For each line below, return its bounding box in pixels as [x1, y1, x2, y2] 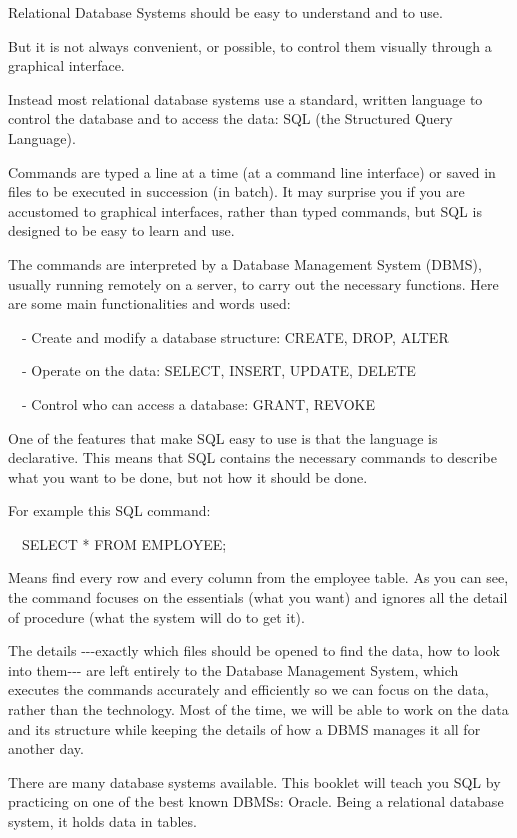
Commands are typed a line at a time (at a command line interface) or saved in [8, 161, 496, 182]
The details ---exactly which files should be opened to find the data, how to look [8, 640, 500, 661]
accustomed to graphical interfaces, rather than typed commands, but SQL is [8, 200, 482, 221]
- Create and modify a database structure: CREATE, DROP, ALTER [21, 326, 449, 347]
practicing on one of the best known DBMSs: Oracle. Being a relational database [8, 791, 504, 812]
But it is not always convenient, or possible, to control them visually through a [8, 35, 492, 56]
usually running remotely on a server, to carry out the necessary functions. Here [8, 273, 499, 294]
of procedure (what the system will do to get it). [8, 606, 305, 627]
